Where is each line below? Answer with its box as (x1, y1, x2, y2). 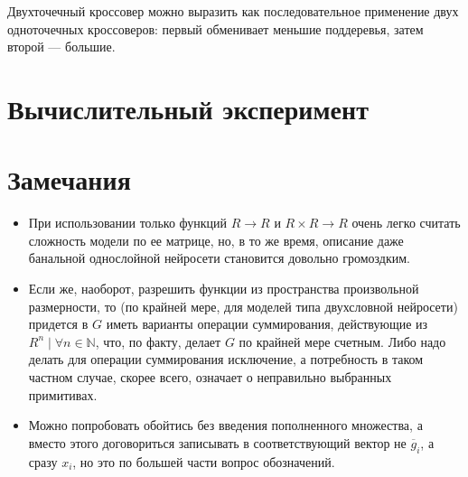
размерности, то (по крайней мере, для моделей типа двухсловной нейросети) (28, 296, 458, 315)
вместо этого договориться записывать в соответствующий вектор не (28, 433, 407, 452)
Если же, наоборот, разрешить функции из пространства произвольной (28, 279, 419, 298)
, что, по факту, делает (95, 332, 221, 351)
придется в (28, 314, 89, 333)
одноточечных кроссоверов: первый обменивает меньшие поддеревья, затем (7, 19, 424, 38)
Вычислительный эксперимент (7, 89, 369, 126)
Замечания (7, 161, 131, 198)
